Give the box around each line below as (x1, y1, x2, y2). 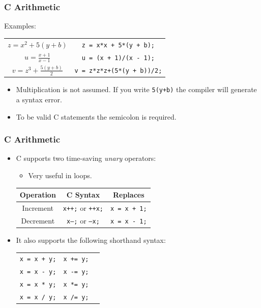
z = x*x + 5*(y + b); (81, 41, 155, 49)
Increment (22, 202, 54, 213)
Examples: (4, 20, 36, 31)
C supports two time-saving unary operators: (16, 153, 156, 163)
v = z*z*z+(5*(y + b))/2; (74, 67, 162, 74)
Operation (19, 189, 56, 200)
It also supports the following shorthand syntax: (16, 234, 166, 245)
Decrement (21, 215, 55, 226)
